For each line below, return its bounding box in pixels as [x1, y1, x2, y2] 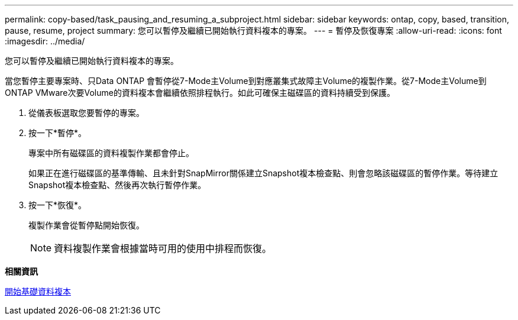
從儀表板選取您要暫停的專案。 [28, 108, 144, 118]
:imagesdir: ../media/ [5, 36, 85, 46]
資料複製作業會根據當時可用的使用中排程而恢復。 [54, 243, 272, 254]
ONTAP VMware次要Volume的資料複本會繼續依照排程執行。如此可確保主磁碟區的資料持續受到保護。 [5, 88, 395, 98]
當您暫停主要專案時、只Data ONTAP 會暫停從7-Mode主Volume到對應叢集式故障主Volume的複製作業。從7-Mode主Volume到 [5, 76, 487, 86]
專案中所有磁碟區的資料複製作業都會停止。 [28, 148, 194, 158]
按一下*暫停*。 [28, 128, 87, 138]
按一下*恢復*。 [28, 200, 87, 210]
